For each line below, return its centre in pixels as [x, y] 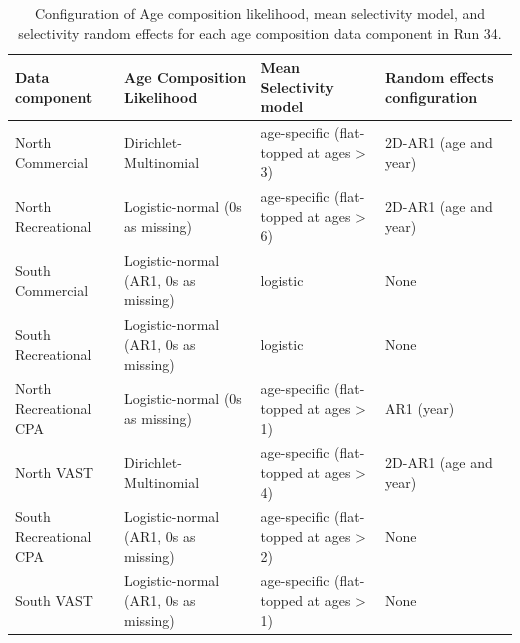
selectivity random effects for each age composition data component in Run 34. [260, 32]
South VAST [54, 600]
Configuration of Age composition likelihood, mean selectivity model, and [260, 13]
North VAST [54, 471]
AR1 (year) [420, 407]
